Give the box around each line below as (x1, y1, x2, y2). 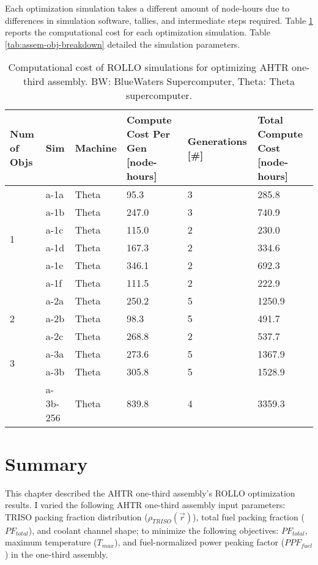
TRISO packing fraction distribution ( (5, 510, 148, 523)
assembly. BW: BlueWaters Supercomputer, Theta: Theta (48, 74, 295, 89)
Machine (75, 141, 117, 155)
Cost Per (126, 127, 171, 141)
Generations (187, 133, 247, 148)
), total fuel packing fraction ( (193, 510, 305, 523)
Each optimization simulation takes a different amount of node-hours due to (5, 2, 290, 14)
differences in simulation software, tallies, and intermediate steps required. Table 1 (5, 13, 313, 26)
